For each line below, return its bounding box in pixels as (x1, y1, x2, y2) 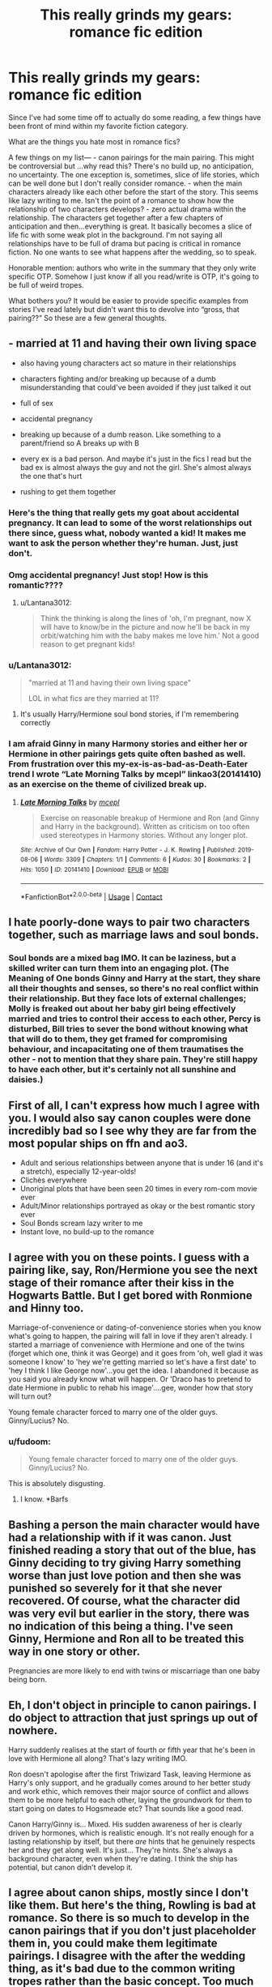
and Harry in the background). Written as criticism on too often (40, 821, 250, 831)
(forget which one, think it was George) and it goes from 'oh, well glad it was (8, 1348, 263, 1358)
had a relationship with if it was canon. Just (8, 1530, 232, 1545)
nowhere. (8, 1724, 58, 1737)
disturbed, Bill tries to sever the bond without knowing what (8, 1023, 249, 1034)
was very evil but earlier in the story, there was (8, 1606, 250, 1620)
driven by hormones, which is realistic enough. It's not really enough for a (8, 1828, 254, 1838)
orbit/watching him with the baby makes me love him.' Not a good (40, 630, 260, 640)
